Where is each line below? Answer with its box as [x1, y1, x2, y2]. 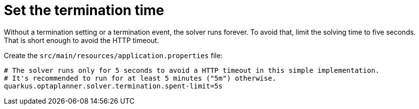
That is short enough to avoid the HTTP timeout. [4, 36, 159, 44]
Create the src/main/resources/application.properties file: [4, 51, 223, 60]
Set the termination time [4, 2, 164, 19]
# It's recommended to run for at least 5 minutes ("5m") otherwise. [4, 74, 277, 82]
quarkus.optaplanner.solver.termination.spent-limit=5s [4, 82, 223, 90]
